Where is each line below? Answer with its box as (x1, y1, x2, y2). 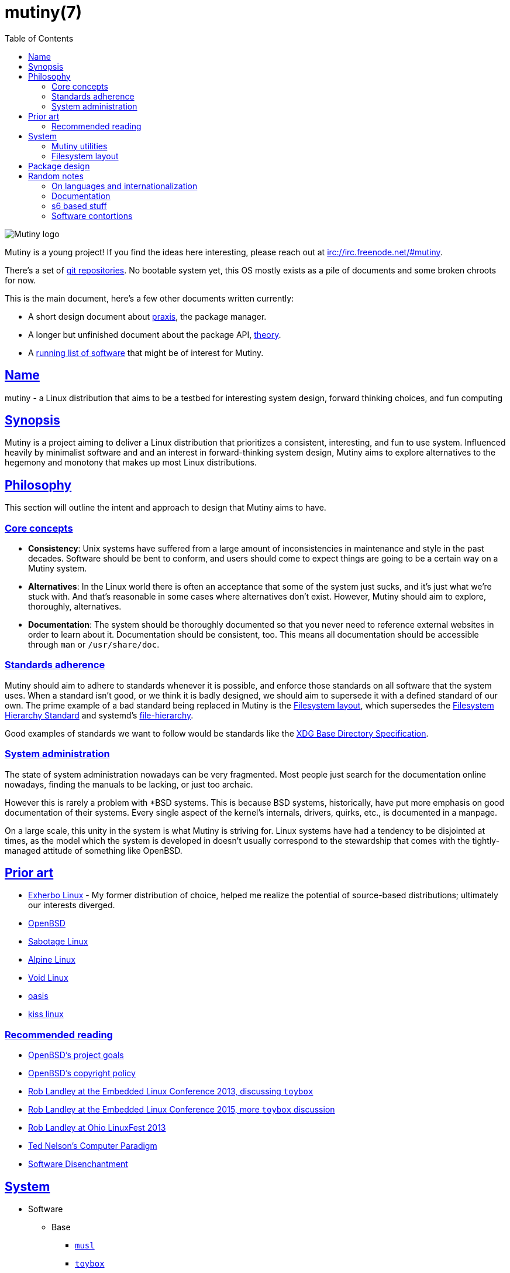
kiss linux (28, 1009, 64, 1019)
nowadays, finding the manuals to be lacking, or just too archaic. (5, 779, 253, 789)
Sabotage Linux (28, 936, 88, 947)
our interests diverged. (28, 900, 115, 911)
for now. (5, 275, 36, 285)
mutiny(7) (5, 2, 82, 22)
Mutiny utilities (51, 141, 108, 151)
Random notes (28, 170, 84, 181)
